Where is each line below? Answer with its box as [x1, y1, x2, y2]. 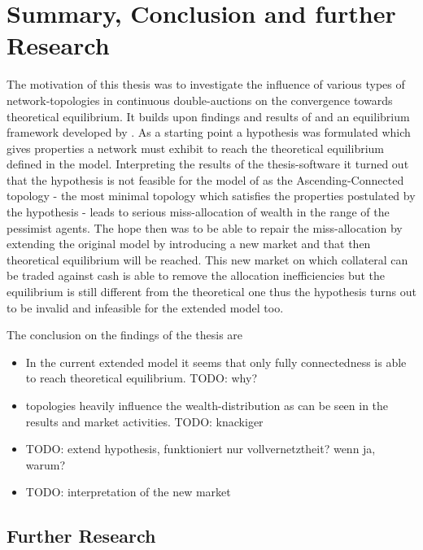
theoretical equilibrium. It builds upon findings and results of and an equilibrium [7, 107, 410, 124]
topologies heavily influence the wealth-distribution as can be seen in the [25, 397, 389, 413]
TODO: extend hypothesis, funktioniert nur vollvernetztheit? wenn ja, [25, 440, 376, 457]
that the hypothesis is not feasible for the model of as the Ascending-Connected [7, 171, 404, 188]
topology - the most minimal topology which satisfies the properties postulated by [7, 187, 416, 204]
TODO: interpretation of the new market [25, 483, 231, 500]
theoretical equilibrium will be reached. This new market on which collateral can [7, 251, 408, 268]
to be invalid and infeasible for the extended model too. [7, 299, 284, 316]
